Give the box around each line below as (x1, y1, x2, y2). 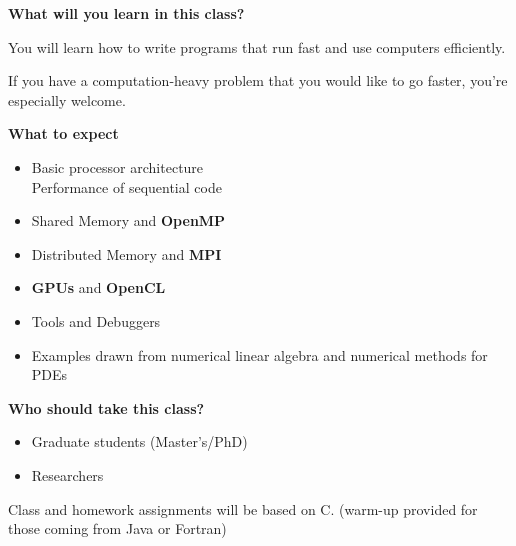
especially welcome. (8, 89, 126, 110)
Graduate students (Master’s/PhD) (31, 431, 248, 452)
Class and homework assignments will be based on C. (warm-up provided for (8, 498, 478, 519)
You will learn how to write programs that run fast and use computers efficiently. (8, 36, 506, 57)
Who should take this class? (8, 397, 205, 418)
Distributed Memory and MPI (31, 243, 222, 264)
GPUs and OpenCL (31, 277, 166, 298)
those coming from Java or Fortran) (8, 518, 227, 539)
